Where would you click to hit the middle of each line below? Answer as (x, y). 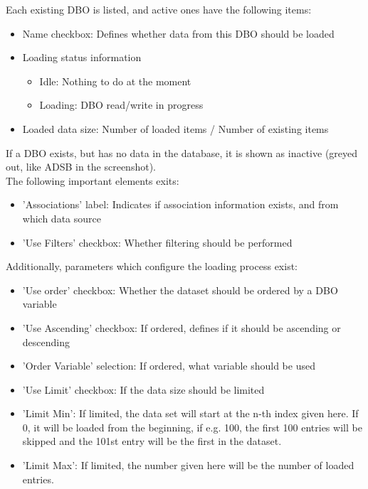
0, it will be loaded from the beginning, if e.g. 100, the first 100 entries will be (192, 427)
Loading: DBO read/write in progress (121, 105)
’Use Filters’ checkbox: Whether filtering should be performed (157, 242)
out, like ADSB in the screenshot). (81, 167)
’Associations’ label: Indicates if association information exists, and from (180, 204)
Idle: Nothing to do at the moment (115, 81)
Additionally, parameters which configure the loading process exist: (152, 266)
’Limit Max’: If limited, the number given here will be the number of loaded (188, 465)
